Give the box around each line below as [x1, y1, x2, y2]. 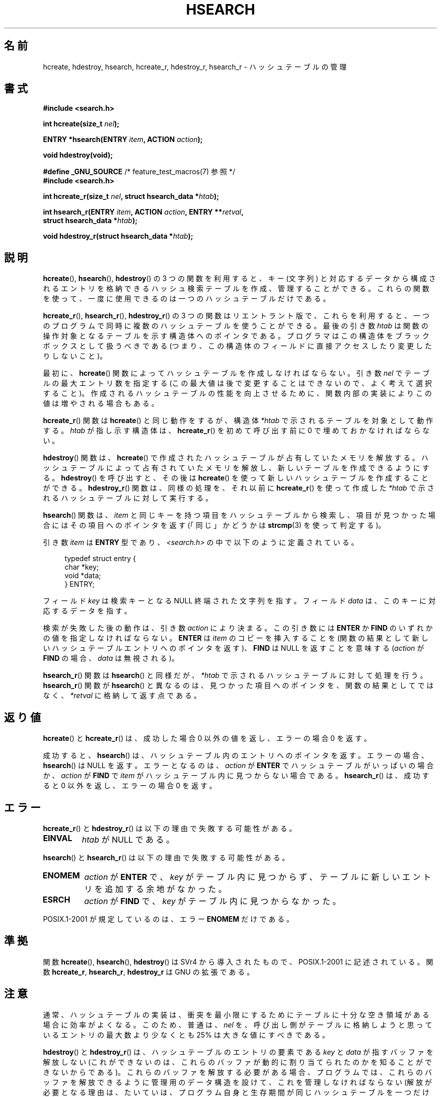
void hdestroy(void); [43, 151, 113, 160]
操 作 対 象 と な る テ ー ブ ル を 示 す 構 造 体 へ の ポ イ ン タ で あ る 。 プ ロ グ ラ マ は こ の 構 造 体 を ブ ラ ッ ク [43, 331, 429, 340]
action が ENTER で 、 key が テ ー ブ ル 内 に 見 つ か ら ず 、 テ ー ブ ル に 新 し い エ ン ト [84, 871, 431, 882]
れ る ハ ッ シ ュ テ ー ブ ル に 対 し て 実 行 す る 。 [43, 494, 213, 503]
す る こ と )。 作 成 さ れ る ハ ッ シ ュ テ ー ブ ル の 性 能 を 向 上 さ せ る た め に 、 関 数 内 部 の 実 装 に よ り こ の [43, 389, 432, 398]
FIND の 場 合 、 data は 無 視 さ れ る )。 [43, 654, 179, 663]
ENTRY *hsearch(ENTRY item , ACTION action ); [43, 135, 203, 144]
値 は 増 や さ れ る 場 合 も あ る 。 [43, 399, 159, 408]
